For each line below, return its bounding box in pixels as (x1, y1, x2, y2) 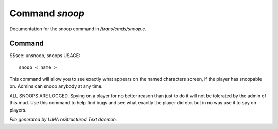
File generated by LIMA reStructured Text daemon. (9, 116, 117, 123)
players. (9, 107, 27, 113)
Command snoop (9, 8, 85, 19)
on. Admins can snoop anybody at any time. (9, 83, 103, 89)
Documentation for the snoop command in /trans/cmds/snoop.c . (9, 26, 147, 32)
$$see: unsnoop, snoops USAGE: (9, 52, 81, 59)
